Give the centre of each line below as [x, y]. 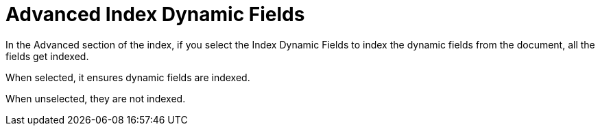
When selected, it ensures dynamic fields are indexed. [128, 77]
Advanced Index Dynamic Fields [155, 14]
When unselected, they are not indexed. [96, 98]
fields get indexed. [47, 56]
